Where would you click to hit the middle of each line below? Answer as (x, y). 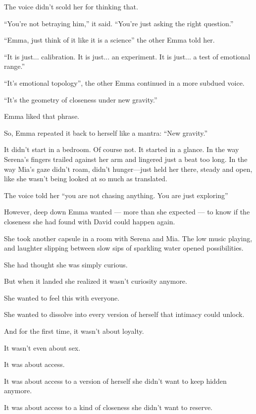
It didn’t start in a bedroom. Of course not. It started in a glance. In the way (122, 149)
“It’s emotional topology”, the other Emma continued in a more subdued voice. (124, 82)
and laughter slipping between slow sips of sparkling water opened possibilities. (124, 248)
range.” (15, 66)
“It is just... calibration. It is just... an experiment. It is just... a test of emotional (127, 56)
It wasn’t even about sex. (42, 347)
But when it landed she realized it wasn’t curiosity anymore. (96, 281)
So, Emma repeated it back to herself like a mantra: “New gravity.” (106, 132)
